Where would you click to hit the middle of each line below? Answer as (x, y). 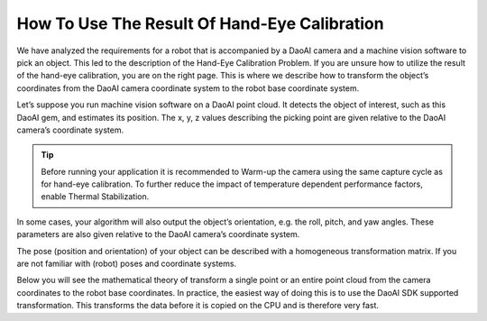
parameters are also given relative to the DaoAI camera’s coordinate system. (158, 234)
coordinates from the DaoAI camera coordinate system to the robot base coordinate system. (188, 88)
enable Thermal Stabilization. (95, 197)
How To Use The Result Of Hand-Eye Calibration (200, 23)
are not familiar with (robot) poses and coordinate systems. (127, 264)
